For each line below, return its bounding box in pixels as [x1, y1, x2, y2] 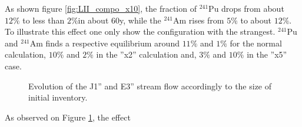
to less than [22, 14, 65, 26]
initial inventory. [28, 91, 88, 103]
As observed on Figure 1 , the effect [5, 111, 131, 123]
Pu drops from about [208, 2, 284, 14]
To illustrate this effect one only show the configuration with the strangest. [5, 25, 276, 38]
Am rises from [172, 14, 224, 26]
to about [240, 14, 272, 26]
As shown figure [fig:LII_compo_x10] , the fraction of [5, 2, 197, 14]
